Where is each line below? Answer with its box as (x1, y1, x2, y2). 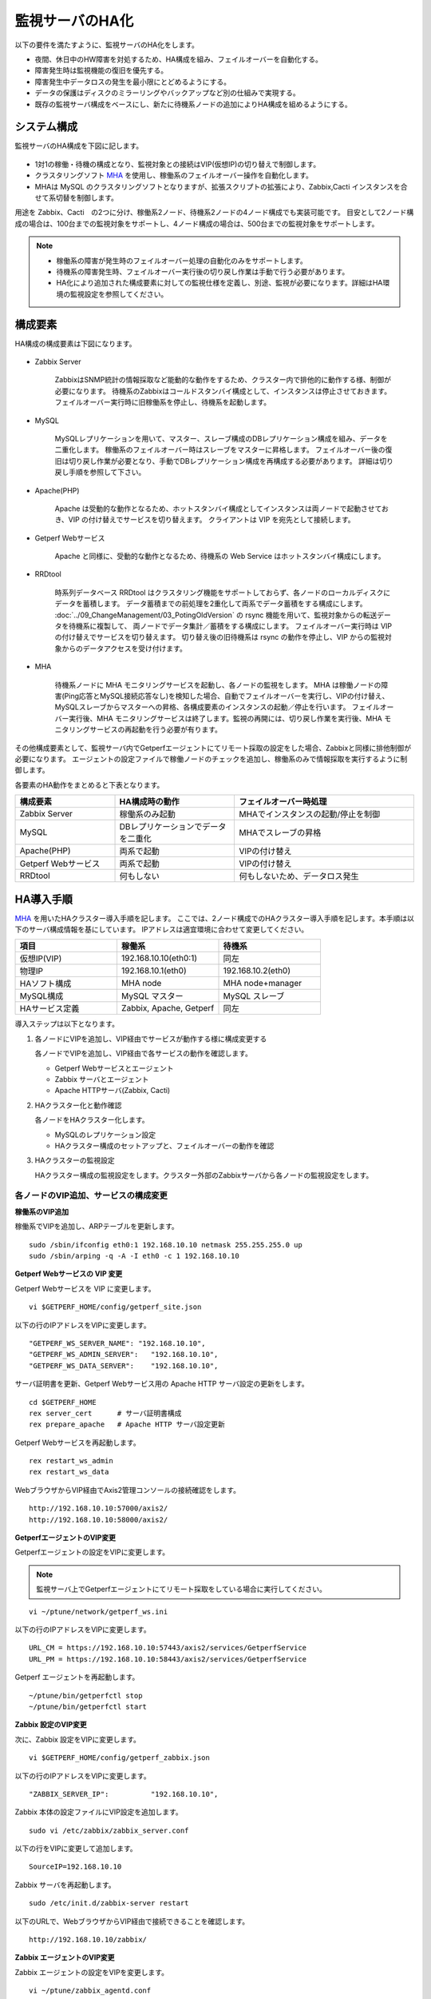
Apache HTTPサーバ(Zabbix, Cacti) (54, 1086, 171, 1095)
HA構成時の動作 (119, 796, 180, 808)
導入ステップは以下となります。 (14, 1019, 120, 1029)
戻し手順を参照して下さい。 (54, 468, 146, 477)
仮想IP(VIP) (19, 953, 62, 964)
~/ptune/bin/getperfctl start (29, 1702, 148, 1711)
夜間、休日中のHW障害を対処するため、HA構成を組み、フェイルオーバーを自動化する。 (34, 54, 323, 64)
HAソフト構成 (19, 978, 72, 989)
